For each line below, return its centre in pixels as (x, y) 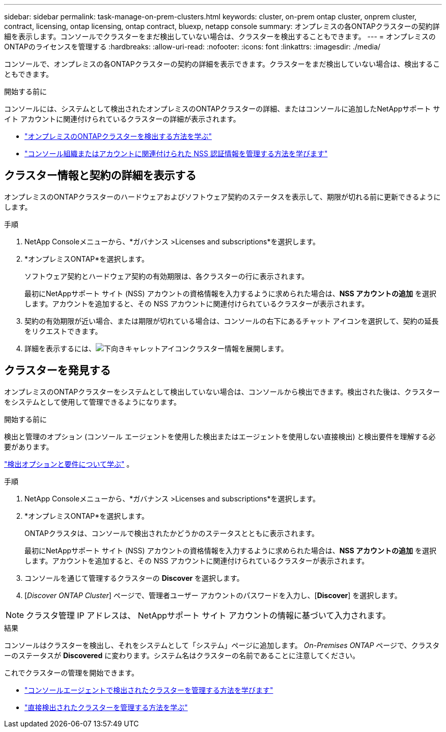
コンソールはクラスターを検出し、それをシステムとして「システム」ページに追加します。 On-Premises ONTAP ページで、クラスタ (222, 645)
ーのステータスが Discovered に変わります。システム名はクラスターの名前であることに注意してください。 (182, 655)
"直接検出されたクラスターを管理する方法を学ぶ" (106, 707)
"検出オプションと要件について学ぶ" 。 (69, 464)
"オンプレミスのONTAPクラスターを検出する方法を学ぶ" (118, 136)
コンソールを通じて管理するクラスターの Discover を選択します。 (134, 578)
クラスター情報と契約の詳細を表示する (100, 176)
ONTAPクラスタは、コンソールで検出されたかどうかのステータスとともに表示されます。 (172, 533)
